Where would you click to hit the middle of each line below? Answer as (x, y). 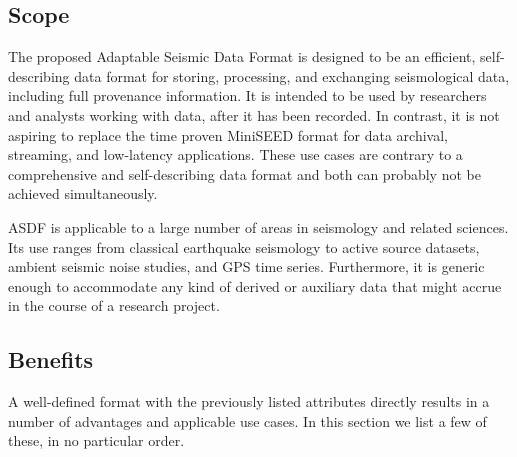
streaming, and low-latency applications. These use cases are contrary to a (235, 154)
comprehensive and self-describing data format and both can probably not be (244, 173)
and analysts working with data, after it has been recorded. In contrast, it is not (254, 114)
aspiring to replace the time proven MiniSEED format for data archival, (228, 134)
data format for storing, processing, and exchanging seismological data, (292, 75)
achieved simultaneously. (83, 193)
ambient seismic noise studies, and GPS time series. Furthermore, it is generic (246, 266)
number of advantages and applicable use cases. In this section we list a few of (247, 420)
